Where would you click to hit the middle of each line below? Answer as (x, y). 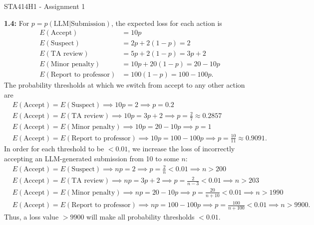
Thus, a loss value (31, 217)
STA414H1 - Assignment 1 (45, 6)
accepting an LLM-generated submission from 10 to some (92, 158)
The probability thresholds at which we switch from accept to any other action (125, 85)
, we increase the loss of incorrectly (181, 149)
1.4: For (17, 23)
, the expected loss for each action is (166, 23)
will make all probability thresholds (141, 217)
